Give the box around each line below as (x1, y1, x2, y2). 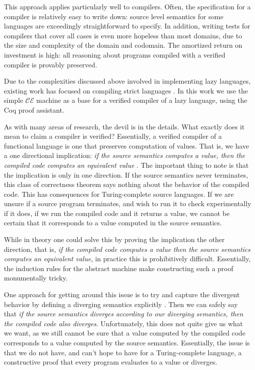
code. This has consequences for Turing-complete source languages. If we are (4, 188, 234, 199)
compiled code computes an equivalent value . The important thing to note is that (4, 159, 249, 170)
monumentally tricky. (4, 273, 68, 283)
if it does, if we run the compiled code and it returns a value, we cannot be (4, 208, 230, 218)
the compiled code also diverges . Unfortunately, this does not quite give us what (4, 318, 243, 328)
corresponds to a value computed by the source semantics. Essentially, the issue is (4, 338, 250, 347)
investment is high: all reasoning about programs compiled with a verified (4, 49, 226, 60)
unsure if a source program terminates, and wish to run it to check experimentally (4, 198, 252, 209)
